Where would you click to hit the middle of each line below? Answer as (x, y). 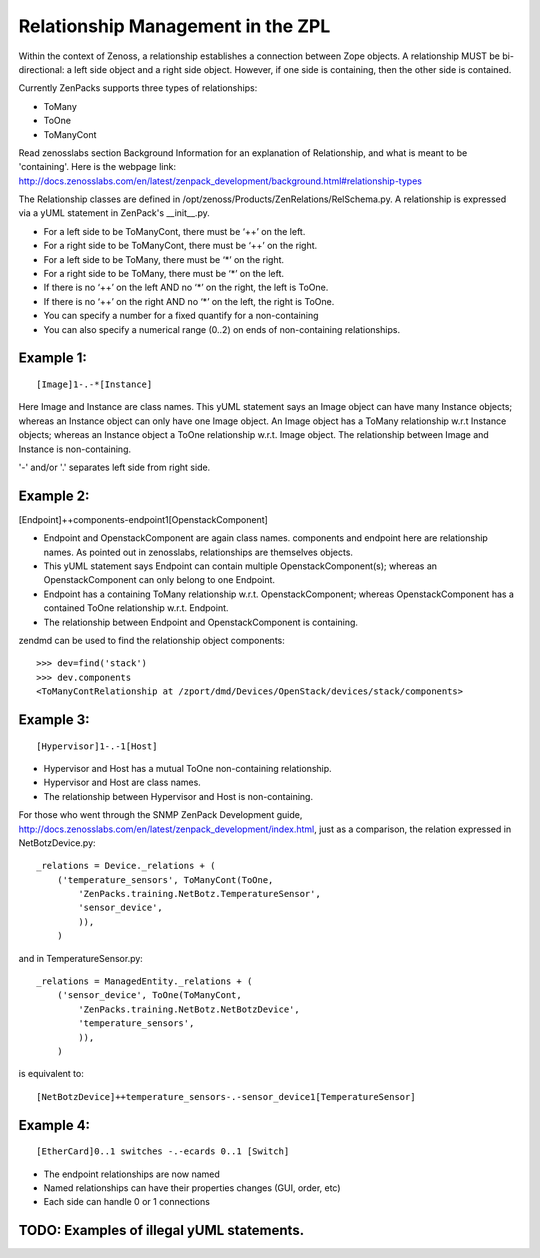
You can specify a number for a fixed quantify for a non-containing (181, 316)
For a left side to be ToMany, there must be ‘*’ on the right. (164, 259)
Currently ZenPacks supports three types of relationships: (138, 88)
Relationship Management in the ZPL (174, 26)
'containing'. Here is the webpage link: (97, 167)
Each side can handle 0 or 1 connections (126, 1202)
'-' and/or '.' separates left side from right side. (114, 467)
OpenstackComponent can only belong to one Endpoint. (159, 580)
